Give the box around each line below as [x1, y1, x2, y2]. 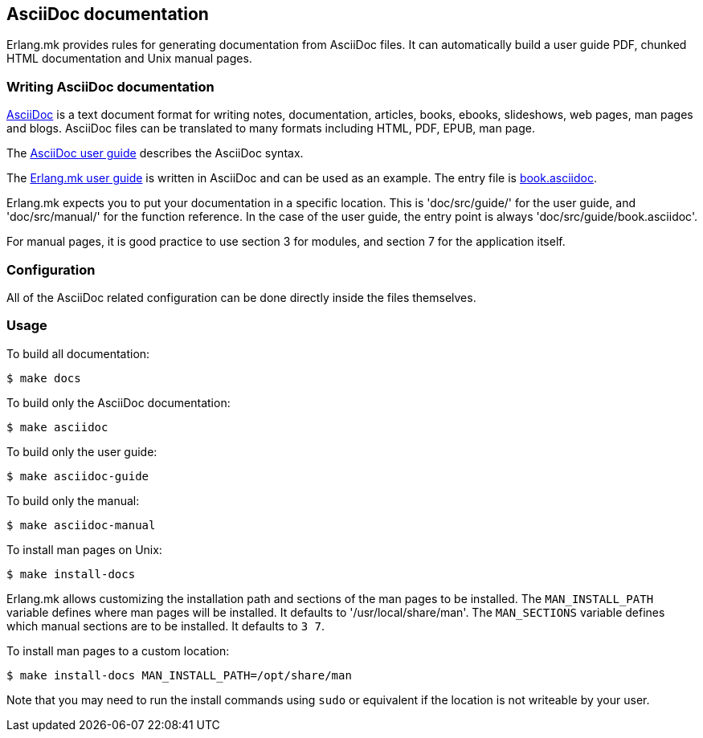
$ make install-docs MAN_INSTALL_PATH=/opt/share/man [6, 668, 352, 682]
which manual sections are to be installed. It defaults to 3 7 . [6, 618, 325, 633]
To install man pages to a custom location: [6, 643, 230, 658]
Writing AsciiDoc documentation [6, 78, 215, 95]
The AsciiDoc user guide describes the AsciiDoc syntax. [6, 146, 304, 161]
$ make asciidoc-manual [6, 518, 156, 532]
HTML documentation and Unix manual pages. [6, 51, 252, 66]
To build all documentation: [6, 346, 150, 361]
